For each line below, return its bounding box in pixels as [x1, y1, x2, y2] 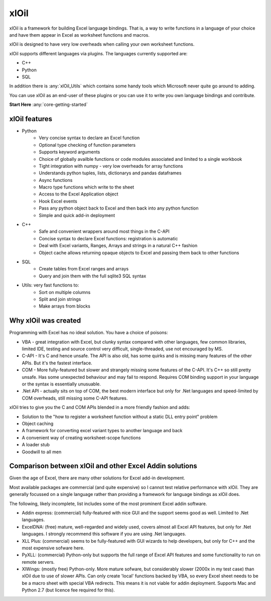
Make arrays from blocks [39, 303, 90, 309]
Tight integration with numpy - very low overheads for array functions [39, 163, 183, 169]
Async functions [39, 177, 73, 183]
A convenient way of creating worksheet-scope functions [22, 435, 141, 441]
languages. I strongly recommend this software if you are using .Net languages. [22, 531, 187, 537]
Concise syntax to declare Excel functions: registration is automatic [39, 235, 178, 241]
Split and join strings [39, 296, 81, 302]
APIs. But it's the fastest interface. [22, 360, 92, 366]
